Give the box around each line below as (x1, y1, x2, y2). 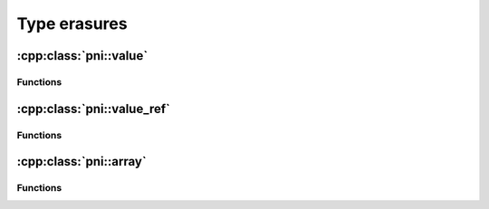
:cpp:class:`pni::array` (16, 154, 147, 169)
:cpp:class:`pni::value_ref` (16, 100, 171, 117)
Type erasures (16, 14, 128, 33)
